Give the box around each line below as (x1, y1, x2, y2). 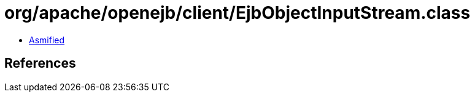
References (4, 56, 76, 71)
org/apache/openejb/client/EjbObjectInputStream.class (4, 2, 471, 23)
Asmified (29, 34, 65, 45)
